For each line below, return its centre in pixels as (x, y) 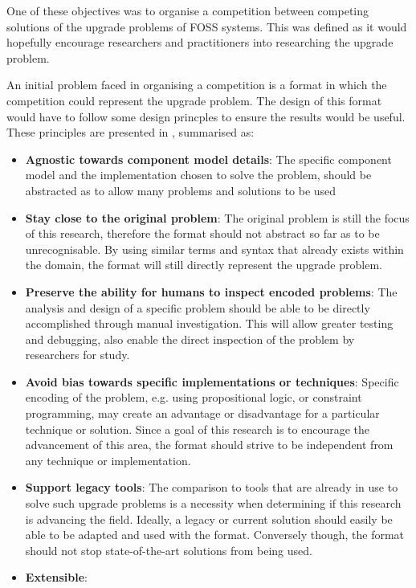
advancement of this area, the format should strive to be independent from (209, 445)
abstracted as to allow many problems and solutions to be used (181, 190)
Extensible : (56, 577)
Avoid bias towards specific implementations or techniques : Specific (212, 381)
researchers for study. (77, 355)
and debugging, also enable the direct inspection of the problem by (190, 339)
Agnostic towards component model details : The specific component (208, 159)
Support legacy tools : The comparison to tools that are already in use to (212, 487)
